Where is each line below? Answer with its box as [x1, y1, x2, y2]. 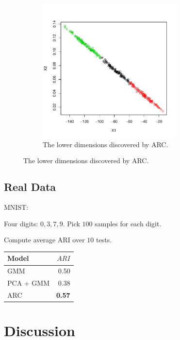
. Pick [63, 218, 80, 228]
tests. [96, 235, 112, 245]
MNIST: [4, 202, 29, 212]
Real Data [4, 179, 56, 194]
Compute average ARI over [4, 235, 85, 245]
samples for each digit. [95, 218, 162, 228]
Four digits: [4, 218, 38, 228]
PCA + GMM [7, 278, 50, 288]
